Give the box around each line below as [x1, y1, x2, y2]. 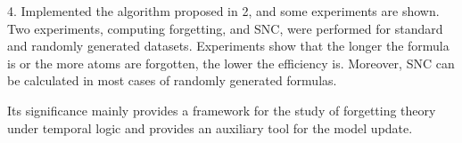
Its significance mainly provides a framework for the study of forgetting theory [7, 100, 436, 119]
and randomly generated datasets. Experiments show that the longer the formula [7, 36, 450, 55]
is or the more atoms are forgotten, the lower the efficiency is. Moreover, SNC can [7, 53, 455, 72]
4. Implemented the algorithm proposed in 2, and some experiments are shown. [7, 2, 440, 20]
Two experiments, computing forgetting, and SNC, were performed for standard [7, 19, 443, 37]
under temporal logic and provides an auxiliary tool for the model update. [7, 118, 413, 137]
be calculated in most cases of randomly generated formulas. [7, 71, 337, 90]
